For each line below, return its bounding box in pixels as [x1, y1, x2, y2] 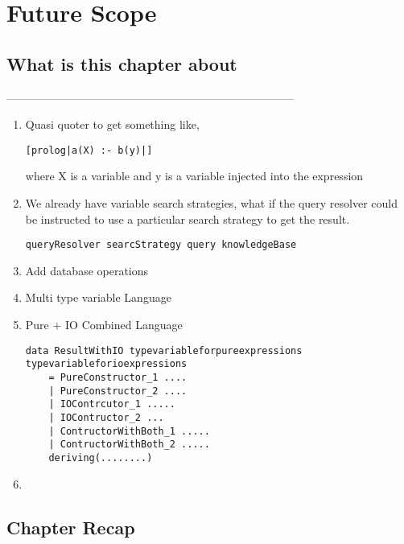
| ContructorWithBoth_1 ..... [48, 425, 210, 437]
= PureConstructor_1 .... [48, 371, 188, 383]
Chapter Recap [6, 514, 135, 539]
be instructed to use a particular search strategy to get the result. [25, 210, 350, 227]
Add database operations [25, 262, 149, 278]
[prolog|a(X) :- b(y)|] [25, 144, 153, 156]
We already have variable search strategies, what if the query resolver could [25, 195, 398, 212]
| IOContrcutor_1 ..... [48, 398, 175, 410]
